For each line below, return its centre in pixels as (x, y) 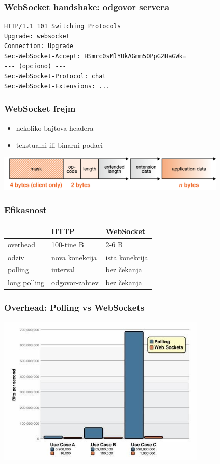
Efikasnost (25, 210)
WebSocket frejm (40, 109)
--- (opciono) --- (35, 66)
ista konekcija (127, 257)
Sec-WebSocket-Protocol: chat (55, 76)
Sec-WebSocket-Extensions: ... (57, 86)
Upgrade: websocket (37, 36)
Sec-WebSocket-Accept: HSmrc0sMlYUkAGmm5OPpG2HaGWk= (95, 56)
